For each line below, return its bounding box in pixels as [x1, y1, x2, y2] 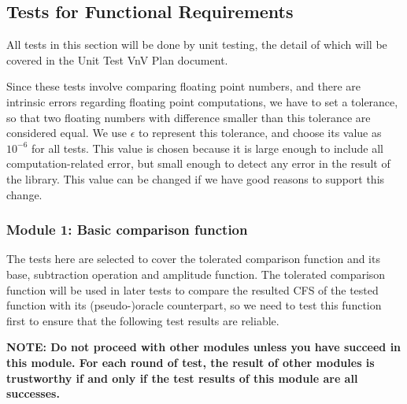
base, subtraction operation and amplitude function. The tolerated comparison [6, 265, 386, 282]
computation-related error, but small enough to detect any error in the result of [6, 155, 390, 172]
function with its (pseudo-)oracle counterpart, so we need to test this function [6, 297, 382, 313]
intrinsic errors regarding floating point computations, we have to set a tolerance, [6, 93, 398, 109]
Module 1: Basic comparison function [6, 220, 248, 239]
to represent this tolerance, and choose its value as [139, 124, 382, 141]
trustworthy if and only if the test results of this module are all [6, 369, 358, 386]
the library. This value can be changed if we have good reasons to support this [6, 170, 385, 187]
